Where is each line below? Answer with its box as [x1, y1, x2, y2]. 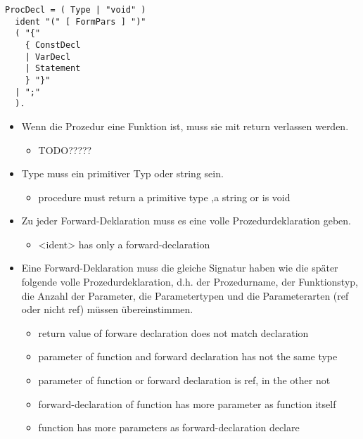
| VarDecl [25, 51, 71, 62]
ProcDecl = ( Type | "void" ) [5, 5, 146, 15]
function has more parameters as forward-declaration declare [38, 420, 300, 435]
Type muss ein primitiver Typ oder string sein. [21, 166, 224, 181]
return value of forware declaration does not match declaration [38, 325, 309, 340]
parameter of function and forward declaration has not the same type [38, 349, 338, 364]
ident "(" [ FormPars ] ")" [15, 16, 146, 27]
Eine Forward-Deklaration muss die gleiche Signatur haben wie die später [21, 260, 338, 275]
